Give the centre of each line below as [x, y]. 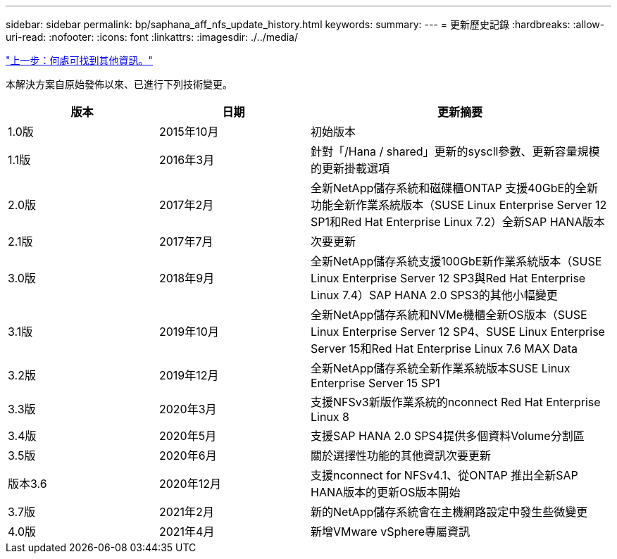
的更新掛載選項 [350, 168]
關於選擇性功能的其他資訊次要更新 [401, 456]
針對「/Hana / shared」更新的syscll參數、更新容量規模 [455, 151]
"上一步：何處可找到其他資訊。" [80, 60]
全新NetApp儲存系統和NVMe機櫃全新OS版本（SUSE [449, 315]
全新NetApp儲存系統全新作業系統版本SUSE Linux [441, 368]
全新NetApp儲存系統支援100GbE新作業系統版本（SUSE [456, 261]
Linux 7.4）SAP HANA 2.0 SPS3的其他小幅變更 [434, 295]
